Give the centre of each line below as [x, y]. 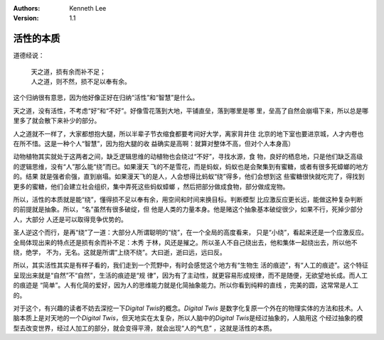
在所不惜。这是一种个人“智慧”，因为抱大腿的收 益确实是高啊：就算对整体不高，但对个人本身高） [154, 144]
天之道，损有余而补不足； [68, 72]
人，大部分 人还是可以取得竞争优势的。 [70, 219]
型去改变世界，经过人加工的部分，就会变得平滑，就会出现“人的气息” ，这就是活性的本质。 [145, 328]
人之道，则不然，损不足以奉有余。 [81, 82]
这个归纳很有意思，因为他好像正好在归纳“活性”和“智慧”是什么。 [106, 98]
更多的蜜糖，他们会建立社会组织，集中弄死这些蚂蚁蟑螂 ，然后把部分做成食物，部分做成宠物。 [151, 186]
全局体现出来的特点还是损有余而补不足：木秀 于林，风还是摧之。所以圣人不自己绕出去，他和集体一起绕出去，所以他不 [185, 242]
